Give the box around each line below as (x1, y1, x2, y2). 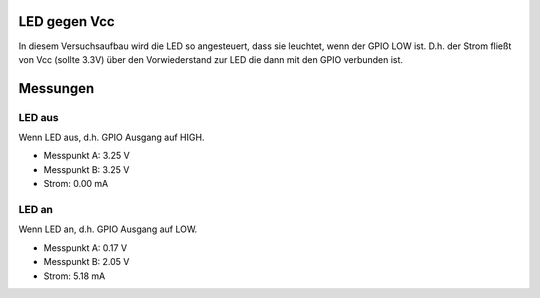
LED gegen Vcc (18, 13, 115, 30)
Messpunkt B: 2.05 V (43, 256, 130, 268)
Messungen (18, 80, 95, 97)
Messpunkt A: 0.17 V (43, 241, 128, 254)
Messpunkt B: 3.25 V (43, 163, 130, 175)
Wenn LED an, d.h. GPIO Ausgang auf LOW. (18, 223, 198, 235)
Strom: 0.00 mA (43, 178, 109, 190)
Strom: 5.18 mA (43, 270, 106, 282)
